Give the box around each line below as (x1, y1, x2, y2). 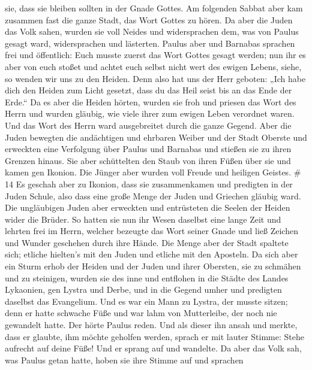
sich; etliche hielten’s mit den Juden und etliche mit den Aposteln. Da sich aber (5, 248, 298, 260)
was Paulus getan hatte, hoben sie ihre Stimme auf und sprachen (5, 353, 244, 366)
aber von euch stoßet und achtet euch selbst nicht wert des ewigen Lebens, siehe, (5, 60, 302, 72)
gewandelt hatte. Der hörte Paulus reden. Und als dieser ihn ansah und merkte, (5, 319, 298, 331)
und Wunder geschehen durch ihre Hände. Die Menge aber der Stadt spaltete (5, 236, 289, 248)
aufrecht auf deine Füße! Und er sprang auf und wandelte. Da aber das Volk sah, (5, 342, 302, 354)
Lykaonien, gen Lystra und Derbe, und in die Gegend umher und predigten (5, 283, 282, 296)
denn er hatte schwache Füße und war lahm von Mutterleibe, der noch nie (5, 307, 277, 319)
